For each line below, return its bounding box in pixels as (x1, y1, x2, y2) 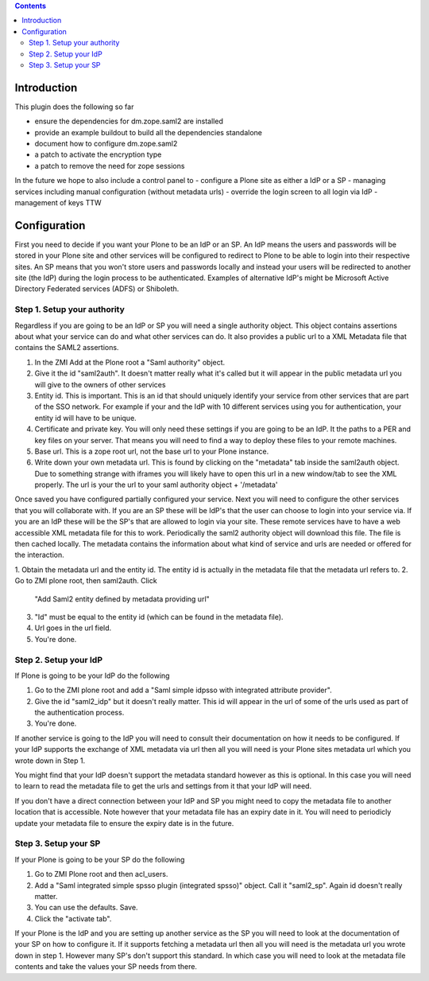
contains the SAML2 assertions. (14, 343, 119, 352)
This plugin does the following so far (14, 102, 134, 111)
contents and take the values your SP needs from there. (14, 962, 198, 971)
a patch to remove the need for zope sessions (34, 161, 185, 170)
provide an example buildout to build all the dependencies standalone (34, 127, 262, 137)
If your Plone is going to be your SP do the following (14, 854, 185, 864)
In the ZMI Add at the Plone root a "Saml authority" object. (34, 357, 226, 367)
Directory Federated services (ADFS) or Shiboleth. (14, 284, 180, 294)
